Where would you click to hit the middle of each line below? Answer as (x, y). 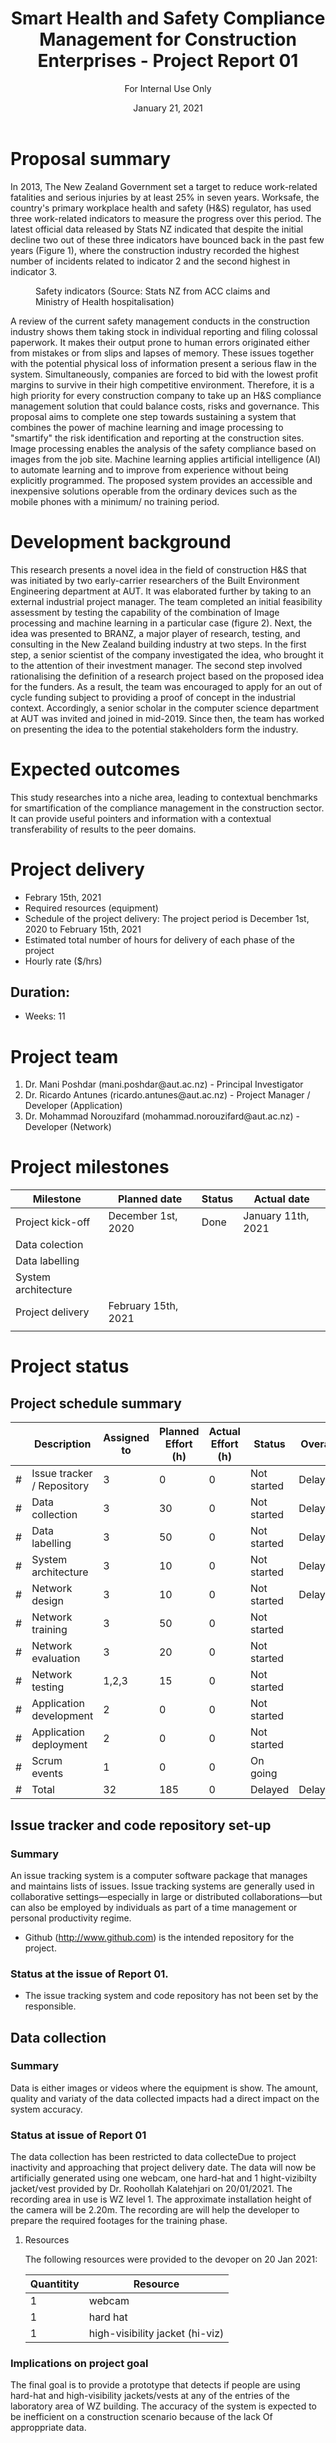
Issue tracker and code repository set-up (141, 1825)
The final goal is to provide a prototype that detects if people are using (155, 2385)
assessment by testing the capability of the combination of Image (145, 612)
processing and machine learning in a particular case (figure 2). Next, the (161, 623)
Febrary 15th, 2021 (63, 897)
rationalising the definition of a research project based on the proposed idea (167, 676)
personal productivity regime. (71, 1918)
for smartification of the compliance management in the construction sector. (167, 808)
